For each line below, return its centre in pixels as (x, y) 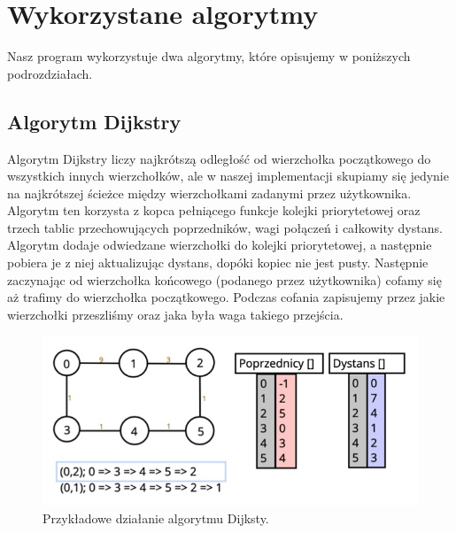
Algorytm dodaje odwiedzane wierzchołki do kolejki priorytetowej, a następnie (220, 245)
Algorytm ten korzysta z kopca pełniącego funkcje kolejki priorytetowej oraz (214, 210)
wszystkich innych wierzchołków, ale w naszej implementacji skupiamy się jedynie (228, 176)
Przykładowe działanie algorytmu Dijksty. (156, 518)
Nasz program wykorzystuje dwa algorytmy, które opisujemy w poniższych (209, 56)
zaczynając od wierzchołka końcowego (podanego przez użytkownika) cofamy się (224, 279)
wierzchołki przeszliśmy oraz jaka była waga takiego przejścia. (175, 314)
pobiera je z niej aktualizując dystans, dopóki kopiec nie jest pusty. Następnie (218, 263)
